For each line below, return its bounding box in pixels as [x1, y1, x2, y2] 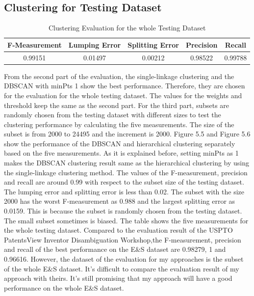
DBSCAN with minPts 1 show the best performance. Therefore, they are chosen [4, 81, 245, 91]
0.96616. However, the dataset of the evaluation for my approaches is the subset [4, 254, 244, 264]
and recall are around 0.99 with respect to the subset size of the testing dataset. [4, 177, 244, 187]
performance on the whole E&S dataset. [4, 282, 124, 293]
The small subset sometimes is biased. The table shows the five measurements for [4, 215, 249, 225]
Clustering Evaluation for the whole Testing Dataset [48, 23, 206, 33]
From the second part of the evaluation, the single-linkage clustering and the [4, 71, 234, 81]
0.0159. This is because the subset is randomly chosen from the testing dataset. [4, 206, 242, 216]
